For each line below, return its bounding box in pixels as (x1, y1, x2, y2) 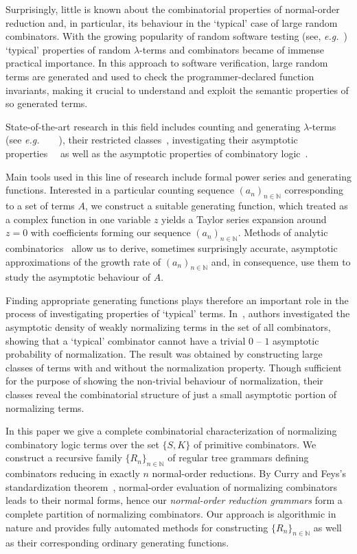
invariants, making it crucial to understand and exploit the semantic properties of (5, 82, 349, 97)
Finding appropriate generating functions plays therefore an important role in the (5, 292, 349, 307)
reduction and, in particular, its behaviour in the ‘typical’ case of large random (5, 15, 338, 30)
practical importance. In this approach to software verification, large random (5, 56, 328, 70)
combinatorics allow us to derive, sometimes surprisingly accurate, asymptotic (5, 240, 338, 255)
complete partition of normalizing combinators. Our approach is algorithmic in (5, 507, 336, 520)
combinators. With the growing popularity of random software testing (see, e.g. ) (5, 29, 348, 43)
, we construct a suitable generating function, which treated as (85, 198, 348, 212)
